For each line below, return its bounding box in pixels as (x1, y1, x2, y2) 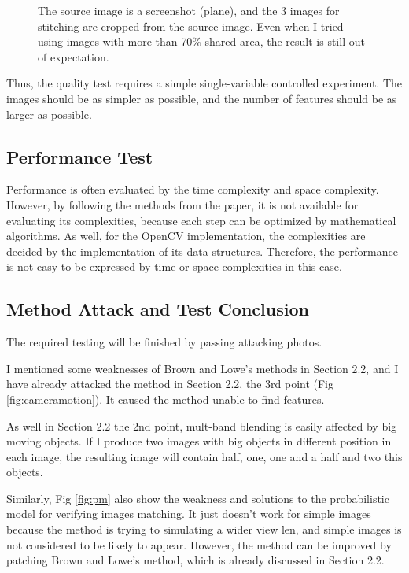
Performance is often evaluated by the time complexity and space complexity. (6, 181, 379, 198)
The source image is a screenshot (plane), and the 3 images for (38, 2, 340, 18)
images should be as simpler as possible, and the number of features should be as (6, 90, 397, 106)
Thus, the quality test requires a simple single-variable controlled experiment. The (6, 75, 403, 91)
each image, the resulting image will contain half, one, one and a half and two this (6, 448, 403, 464)
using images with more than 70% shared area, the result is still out (38, 33, 365, 50)
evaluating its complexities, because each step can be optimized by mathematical (6, 212, 396, 228)
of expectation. (38, 48, 109, 65)
